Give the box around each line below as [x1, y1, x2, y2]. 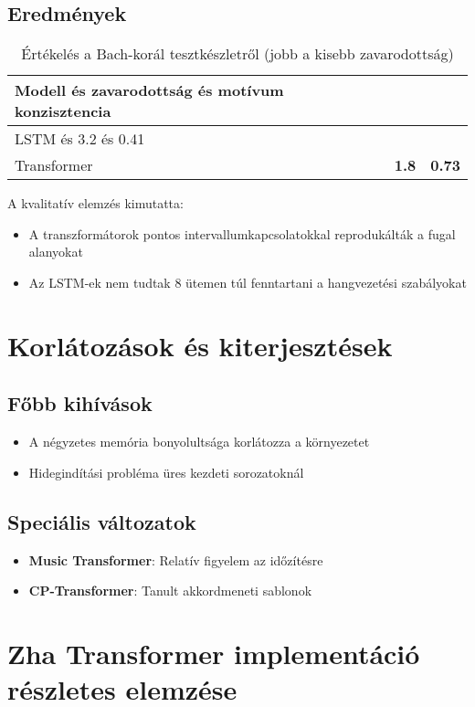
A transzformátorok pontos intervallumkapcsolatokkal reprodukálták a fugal [28, 224, 456, 243]
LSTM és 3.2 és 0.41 [15, 128, 145, 150]
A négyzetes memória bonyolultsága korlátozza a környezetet [28, 432, 370, 451]
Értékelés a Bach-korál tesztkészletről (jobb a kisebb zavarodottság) [21, 43, 454, 65]
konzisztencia [15, 100, 111, 122]
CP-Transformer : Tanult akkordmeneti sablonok [28, 581, 312, 600]
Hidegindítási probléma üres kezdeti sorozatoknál [28, 462, 304, 481]
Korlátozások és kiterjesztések [7, 326, 393, 364]
